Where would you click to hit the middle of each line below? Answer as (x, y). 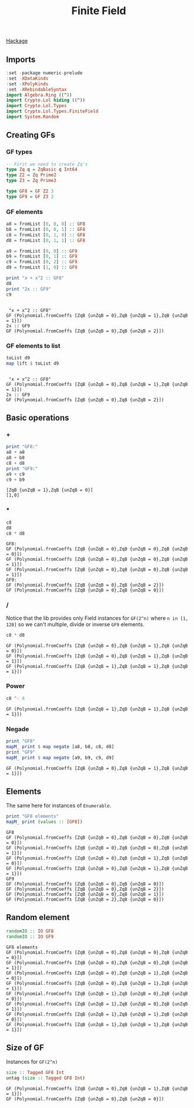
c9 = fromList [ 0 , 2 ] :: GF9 (42, 262)
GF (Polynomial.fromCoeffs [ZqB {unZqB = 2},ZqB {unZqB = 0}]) (85, 899)
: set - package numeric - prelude (44, 73)
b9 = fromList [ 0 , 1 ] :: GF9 (42, 257)
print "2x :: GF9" (29, 289)
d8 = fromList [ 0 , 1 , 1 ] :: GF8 (46, 240)
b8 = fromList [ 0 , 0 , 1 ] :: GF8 (46, 229)
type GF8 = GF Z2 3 (30, 191)
